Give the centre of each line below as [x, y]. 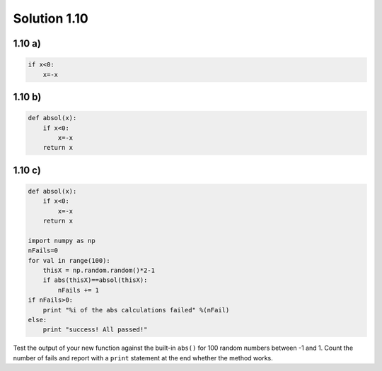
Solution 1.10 [51, 18]
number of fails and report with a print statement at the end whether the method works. [143, 358]
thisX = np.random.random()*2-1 [99, 271]
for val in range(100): [69, 260]
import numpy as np [62, 241]
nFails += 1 [78, 290]
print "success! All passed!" [95, 330]
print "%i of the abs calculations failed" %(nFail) [136, 310]
